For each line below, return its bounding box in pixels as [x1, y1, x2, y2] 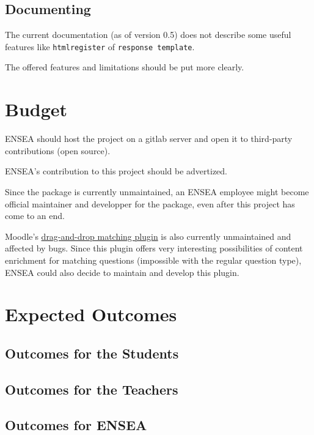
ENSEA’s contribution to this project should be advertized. [5, 165, 228, 177]
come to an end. [5, 209, 65, 222]
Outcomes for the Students [5, 343, 179, 362]
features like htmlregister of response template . [5, 40, 195, 53]
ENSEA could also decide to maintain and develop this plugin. [5, 266, 239, 278]
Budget [5, 97, 68, 122]
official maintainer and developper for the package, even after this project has [5, 197, 295, 210]
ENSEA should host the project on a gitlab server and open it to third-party [5, 132, 293, 145]
